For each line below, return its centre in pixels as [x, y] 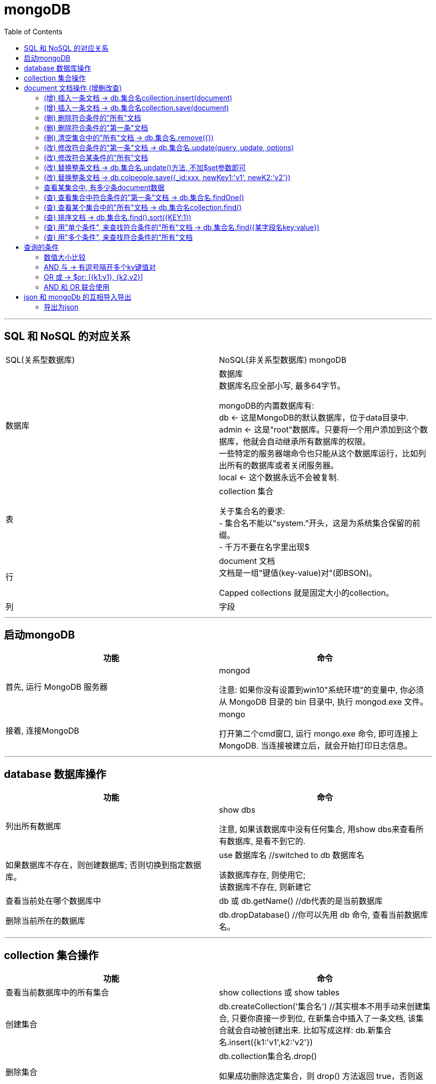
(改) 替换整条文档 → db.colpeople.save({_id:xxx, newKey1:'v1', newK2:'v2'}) [167, 177]
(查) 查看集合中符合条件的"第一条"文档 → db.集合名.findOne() [144, 197]
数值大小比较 [65, 257]
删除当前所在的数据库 [46, 921]
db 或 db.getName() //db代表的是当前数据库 [301, 901]
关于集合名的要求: [252, 511]
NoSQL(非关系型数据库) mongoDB [283, 360]
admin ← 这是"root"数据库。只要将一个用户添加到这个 [320, 429]
